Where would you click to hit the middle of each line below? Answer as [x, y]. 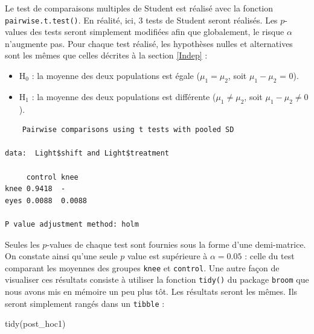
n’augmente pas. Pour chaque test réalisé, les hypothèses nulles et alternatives [149, 43]
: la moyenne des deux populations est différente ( [124, 96]
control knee [52, 177]
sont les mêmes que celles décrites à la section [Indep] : [106, 55]
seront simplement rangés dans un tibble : [85, 303]
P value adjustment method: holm [72, 224]
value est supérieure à [167, 256]
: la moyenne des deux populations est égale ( [116, 76]
